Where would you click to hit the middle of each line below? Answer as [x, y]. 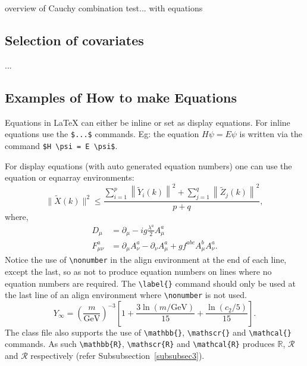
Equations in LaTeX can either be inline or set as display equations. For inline [148, 122]
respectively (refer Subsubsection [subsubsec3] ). [118, 356]
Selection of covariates [74, 40]
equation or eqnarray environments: [70, 177]
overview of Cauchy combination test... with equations [104, 8]
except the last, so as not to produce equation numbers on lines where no [138, 271]
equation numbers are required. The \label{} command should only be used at [150, 283]
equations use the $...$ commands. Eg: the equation [102, 134]
